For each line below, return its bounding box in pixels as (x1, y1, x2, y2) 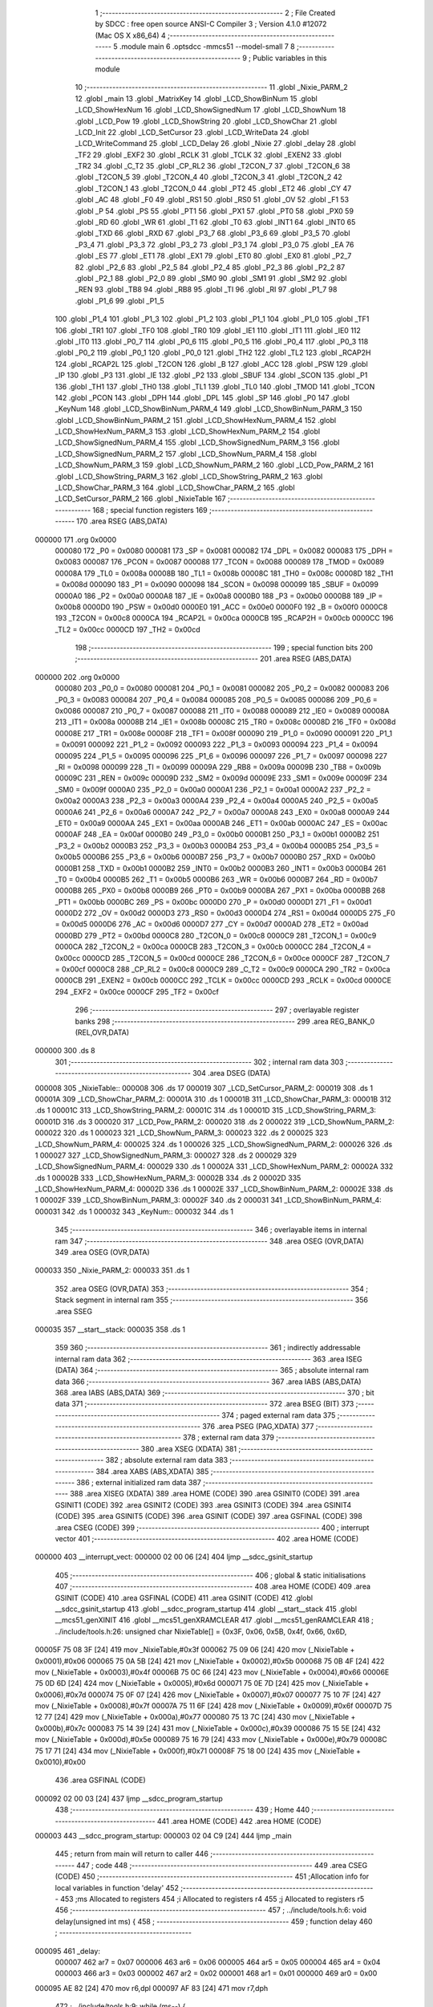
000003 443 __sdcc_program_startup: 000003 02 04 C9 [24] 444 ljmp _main (34, 1830, 292, 1840)
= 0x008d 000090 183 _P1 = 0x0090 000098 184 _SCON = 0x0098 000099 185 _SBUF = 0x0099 (55, 580, 378, 589)
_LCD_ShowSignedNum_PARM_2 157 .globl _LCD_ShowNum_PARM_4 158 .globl (55, 449, 317, 458)
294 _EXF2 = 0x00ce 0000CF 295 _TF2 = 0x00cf (55, 987, 220, 996)
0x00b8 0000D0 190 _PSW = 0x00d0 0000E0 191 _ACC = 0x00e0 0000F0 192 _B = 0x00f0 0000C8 (55, 602, 388, 612)
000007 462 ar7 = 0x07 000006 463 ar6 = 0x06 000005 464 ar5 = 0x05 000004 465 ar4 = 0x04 (55, 1957, 381, 1967)
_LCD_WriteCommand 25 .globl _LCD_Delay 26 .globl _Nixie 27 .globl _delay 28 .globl (75, 139, 356, 149)
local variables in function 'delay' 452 (55, 1883, 180, 1892)
